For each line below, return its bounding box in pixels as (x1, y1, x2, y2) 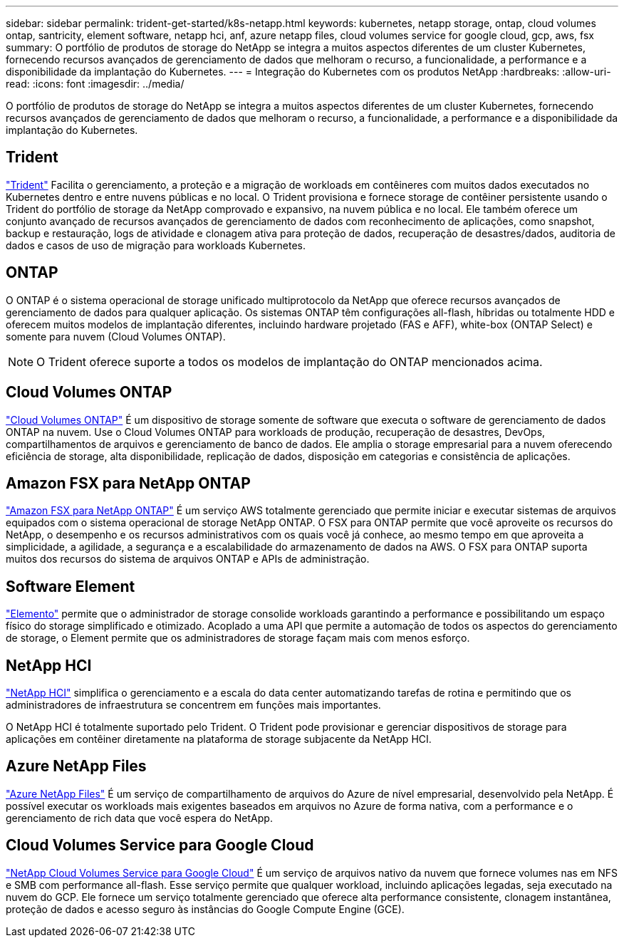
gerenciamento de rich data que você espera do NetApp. (6, 811, 273, 824)
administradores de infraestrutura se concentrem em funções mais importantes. (6, 699, 381, 712)
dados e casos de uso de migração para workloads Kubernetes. (6, 239, 306, 251)
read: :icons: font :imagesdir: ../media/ (6, 78, 184, 90)
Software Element (6, 577, 135, 595)
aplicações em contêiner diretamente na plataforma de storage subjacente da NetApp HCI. (6, 733, 432, 746)
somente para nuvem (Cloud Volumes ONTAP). (6, 330, 226, 343)
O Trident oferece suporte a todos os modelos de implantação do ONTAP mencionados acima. (36, 354, 543, 369)
